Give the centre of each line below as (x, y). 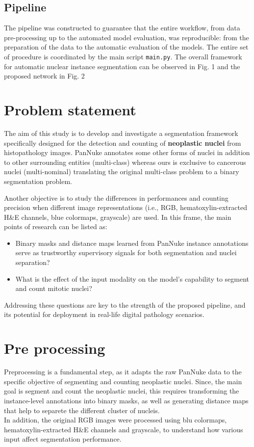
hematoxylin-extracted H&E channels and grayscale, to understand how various (124, 429)
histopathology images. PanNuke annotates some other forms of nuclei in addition (127, 152)
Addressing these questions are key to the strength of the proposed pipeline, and (125, 304)
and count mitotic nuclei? (54, 288)
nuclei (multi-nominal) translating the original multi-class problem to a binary (122, 171)
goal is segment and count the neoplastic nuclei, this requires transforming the (122, 391)
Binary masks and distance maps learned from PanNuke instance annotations (132, 243)
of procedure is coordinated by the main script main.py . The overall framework (123, 56)
